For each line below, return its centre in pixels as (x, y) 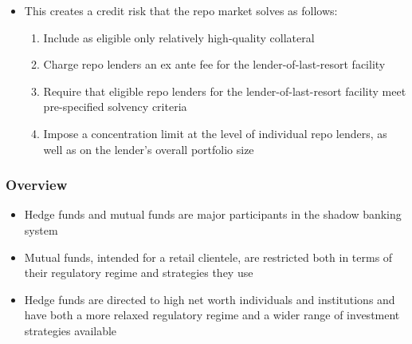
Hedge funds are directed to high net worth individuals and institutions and (210, 299)
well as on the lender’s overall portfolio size (149, 149)
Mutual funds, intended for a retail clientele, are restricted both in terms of (208, 257)
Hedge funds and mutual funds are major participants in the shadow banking (213, 214)
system (41, 229)
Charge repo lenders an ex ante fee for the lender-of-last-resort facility (214, 64)
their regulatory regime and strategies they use (139, 273)
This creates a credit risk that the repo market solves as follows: (181, 10)
